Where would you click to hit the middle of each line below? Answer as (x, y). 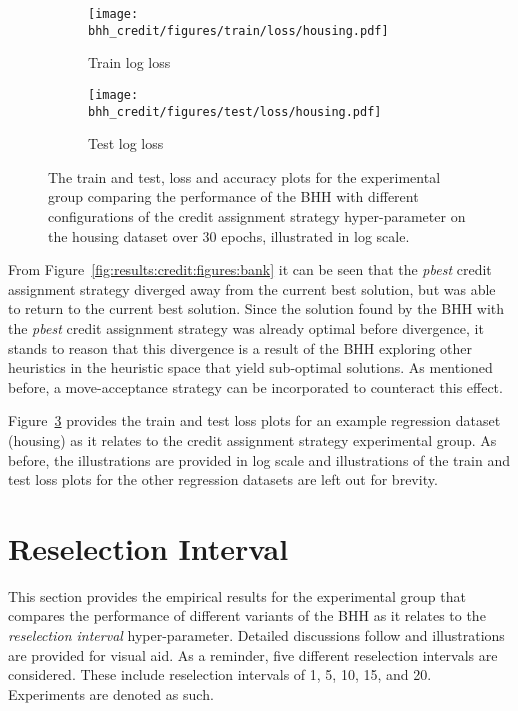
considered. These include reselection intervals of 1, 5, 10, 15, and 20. (220, 674)
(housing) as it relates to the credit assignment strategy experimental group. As (252, 439)
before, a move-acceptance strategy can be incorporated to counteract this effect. (255, 386)
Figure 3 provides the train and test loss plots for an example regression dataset (254, 420)
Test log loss (126, 143)
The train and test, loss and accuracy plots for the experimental (244, 176)
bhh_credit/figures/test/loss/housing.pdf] (235, 111)
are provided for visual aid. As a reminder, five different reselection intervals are (253, 654)
